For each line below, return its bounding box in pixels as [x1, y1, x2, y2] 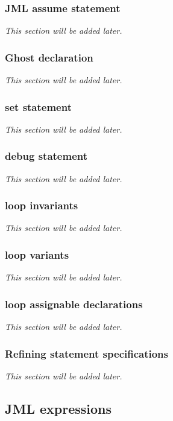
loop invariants [5, 198, 78, 213]
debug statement [5, 148, 88, 163]
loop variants [5, 247, 69, 262]
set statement [5, 99, 72, 114]
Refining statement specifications [5, 346, 168, 361]
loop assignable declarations [5, 296, 143, 311]
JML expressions [5, 399, 112, 417]
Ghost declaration [5, 49, 93, 65]
